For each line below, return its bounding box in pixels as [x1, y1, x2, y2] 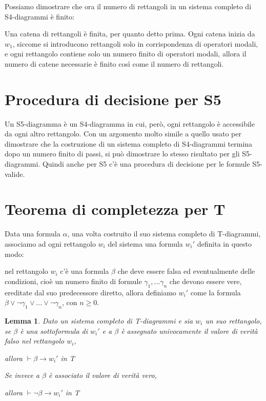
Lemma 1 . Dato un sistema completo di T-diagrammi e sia [5, 315, 193, 326]
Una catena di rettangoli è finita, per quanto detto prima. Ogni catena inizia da [5, 28, 255, 39]
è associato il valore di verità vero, [48, 370, 157, 380]
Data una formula [5, 228, 60, 239]
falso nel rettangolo [5, 335, 65, 346]
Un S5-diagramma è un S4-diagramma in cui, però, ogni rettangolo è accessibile [5, 118, 255, 129]
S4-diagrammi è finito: [5, 11, 75, 22]
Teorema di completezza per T [5, 198, 226, 219]
